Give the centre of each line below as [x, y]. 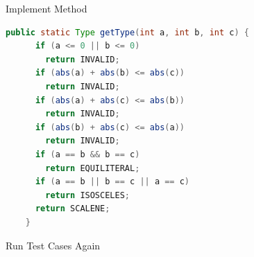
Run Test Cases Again [53, 245]
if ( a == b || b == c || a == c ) [112, 182]
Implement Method [46, 8]
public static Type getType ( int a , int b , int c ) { [127, 32]
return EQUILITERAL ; [93, 168]
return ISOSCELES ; [87, 195]
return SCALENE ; [73, 209]
